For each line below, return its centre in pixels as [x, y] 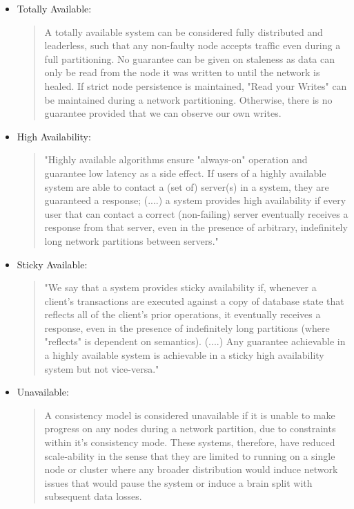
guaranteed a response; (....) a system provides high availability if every [195, 200]
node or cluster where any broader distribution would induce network [191, 469]
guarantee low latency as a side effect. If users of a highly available [185, 173]
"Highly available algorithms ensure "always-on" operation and [176, 159]
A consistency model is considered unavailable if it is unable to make [190, 415]
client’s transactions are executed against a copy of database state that [194, 300]
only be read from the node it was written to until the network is [182, 72]
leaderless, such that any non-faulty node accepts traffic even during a [193, 45]
